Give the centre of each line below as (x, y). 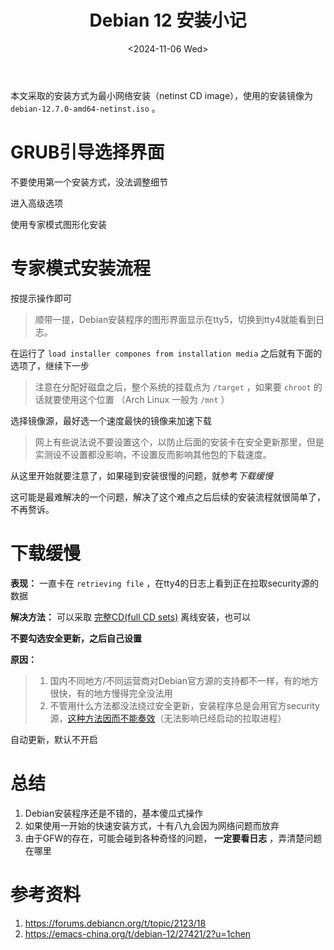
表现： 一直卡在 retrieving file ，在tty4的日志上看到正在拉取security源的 (164, 583)
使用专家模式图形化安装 (58, 224)
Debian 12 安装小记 (168, 20)
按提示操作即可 (41, 298)
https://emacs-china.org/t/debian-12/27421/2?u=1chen (138, 933)
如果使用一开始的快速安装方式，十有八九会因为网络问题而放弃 (152, 825)
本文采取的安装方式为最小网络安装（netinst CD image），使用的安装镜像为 (162, 95)
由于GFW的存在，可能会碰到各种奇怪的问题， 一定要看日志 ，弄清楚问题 (173, 838)
